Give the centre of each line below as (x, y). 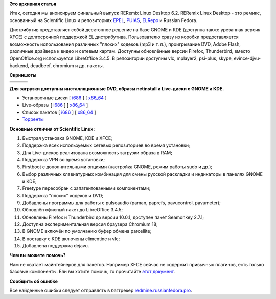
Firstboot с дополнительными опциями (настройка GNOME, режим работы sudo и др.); (117, 167)
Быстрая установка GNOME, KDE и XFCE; (67, 138)
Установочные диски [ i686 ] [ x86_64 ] (64, 98)
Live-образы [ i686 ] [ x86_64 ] (55, 105)
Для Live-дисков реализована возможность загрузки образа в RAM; (97, 153)
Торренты (33, 119)
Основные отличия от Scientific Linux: (52, 129)
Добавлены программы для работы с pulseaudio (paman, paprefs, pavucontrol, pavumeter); (121, 203)
